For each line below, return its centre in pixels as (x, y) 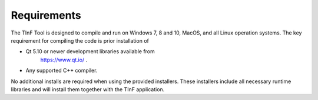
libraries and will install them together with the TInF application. (88, 89)
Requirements (46, 15)
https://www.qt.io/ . (64, 60)
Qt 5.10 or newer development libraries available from (90, 51)
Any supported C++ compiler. (62, 71)
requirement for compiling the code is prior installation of (80, 40)
